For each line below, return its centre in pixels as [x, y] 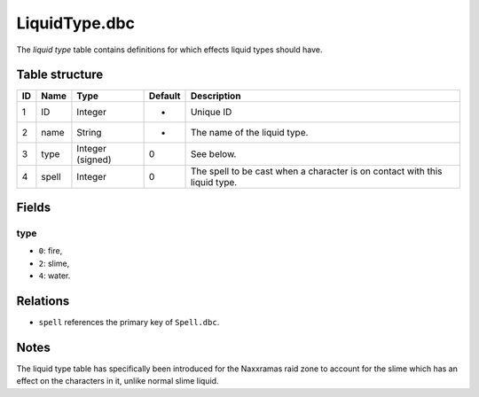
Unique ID [211, 113]
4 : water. [55, 276]
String [89, 133]
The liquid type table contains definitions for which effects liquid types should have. [169, 50]
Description [216, 96]
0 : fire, [51, 251]
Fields [34, 207]
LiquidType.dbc [75, 23]
